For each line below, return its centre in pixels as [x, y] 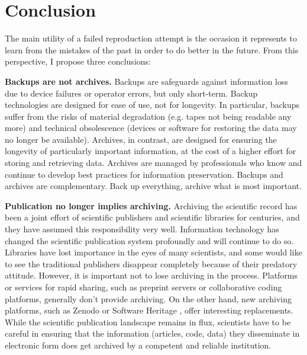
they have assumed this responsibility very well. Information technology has [142, 229]
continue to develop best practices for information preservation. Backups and [144, 174]
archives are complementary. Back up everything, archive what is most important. [153, 186]
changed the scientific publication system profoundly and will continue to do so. [149, 240]
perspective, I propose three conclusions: [78, 61]
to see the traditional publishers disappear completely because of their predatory [151, 263]
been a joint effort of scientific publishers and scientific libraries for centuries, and [152, 217]
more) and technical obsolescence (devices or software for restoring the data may [151, 128]
